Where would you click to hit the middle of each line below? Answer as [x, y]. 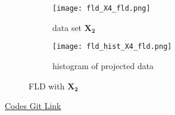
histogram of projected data [103, 65]
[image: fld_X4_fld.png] [101, 8]
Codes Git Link [33, 106]
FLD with [47, 86]
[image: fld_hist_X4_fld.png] [112, 47]
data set [67, 27]
